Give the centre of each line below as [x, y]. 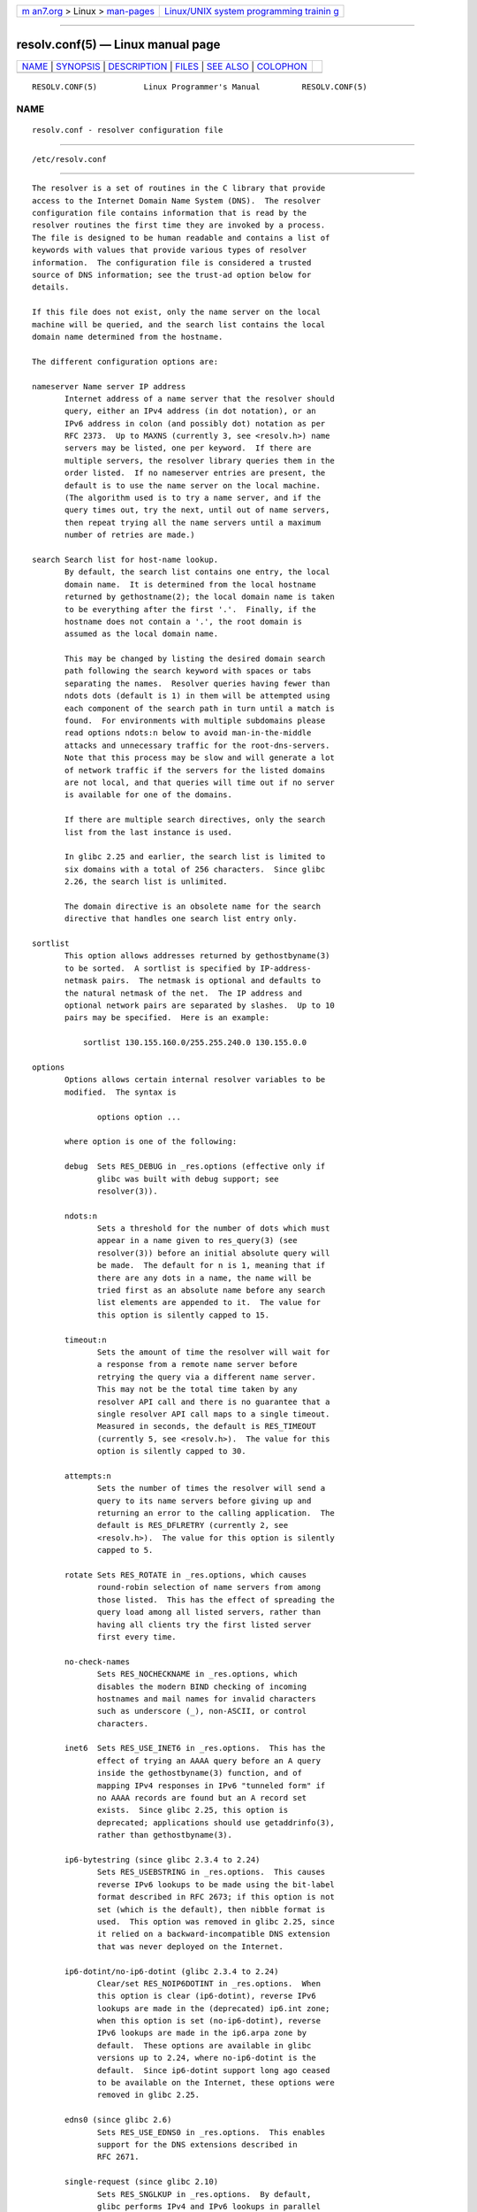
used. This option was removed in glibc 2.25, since [216, 1921]
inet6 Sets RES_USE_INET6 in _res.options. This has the [195, 1748]
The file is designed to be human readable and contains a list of [181, 238]
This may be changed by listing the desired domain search [195, 659]
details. [51, 287]
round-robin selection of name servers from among [209, 1587]
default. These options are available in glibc [204, 2045]
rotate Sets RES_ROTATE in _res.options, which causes [186, 1575]
